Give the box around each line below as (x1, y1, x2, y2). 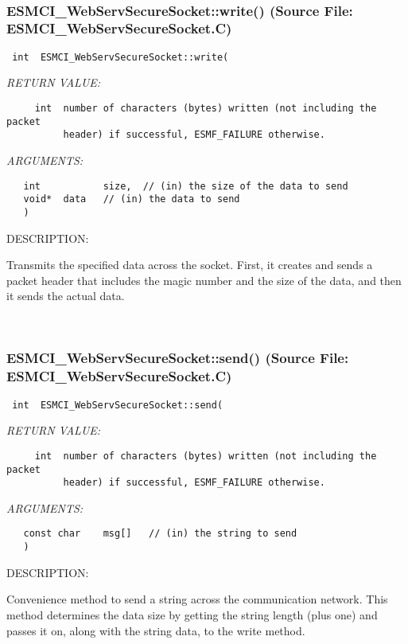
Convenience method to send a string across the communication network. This (6, 591, 388, 607)
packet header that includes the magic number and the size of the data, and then (6, 271, 402, 288)
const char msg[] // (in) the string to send (23, 528, 297, 540)
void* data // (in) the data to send (23, 193, 240, 205)
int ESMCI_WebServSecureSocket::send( (12, 399, 223, 411)
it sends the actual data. (6, 287, 125, 304)
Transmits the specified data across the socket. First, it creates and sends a (6, 256, 373, 273)
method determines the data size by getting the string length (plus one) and (6, 606, 378, 623)
